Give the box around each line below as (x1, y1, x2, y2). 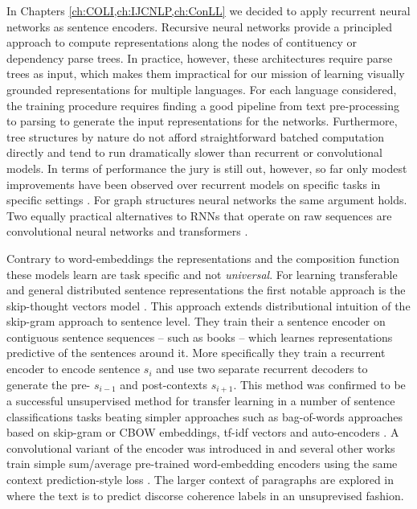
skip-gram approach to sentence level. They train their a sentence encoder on (6, 313, 386, 330)
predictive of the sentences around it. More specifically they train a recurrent (6, 344, 386, 361)
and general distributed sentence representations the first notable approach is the (6, 281, 406, 298)
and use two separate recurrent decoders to (156, 360, 368, 377)
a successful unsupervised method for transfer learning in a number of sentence (6, 392, 395, 409)
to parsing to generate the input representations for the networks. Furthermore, (6, 113, 398, 129)
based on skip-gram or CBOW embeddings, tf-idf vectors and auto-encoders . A (6, 424, 399, 441)
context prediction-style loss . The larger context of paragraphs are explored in (6, 471, 395, 488)
